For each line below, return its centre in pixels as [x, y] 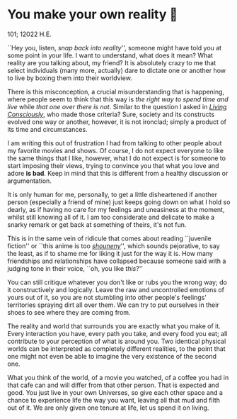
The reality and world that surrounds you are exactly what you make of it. [114, 326]
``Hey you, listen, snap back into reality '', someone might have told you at [114, 48]
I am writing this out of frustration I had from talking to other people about [115, 143]
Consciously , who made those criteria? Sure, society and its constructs [111, 114]
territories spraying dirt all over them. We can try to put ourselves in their [113, 305]
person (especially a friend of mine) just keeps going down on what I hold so [119, 202]
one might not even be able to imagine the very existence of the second [112, 356]
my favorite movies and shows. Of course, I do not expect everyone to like [116, 150]
